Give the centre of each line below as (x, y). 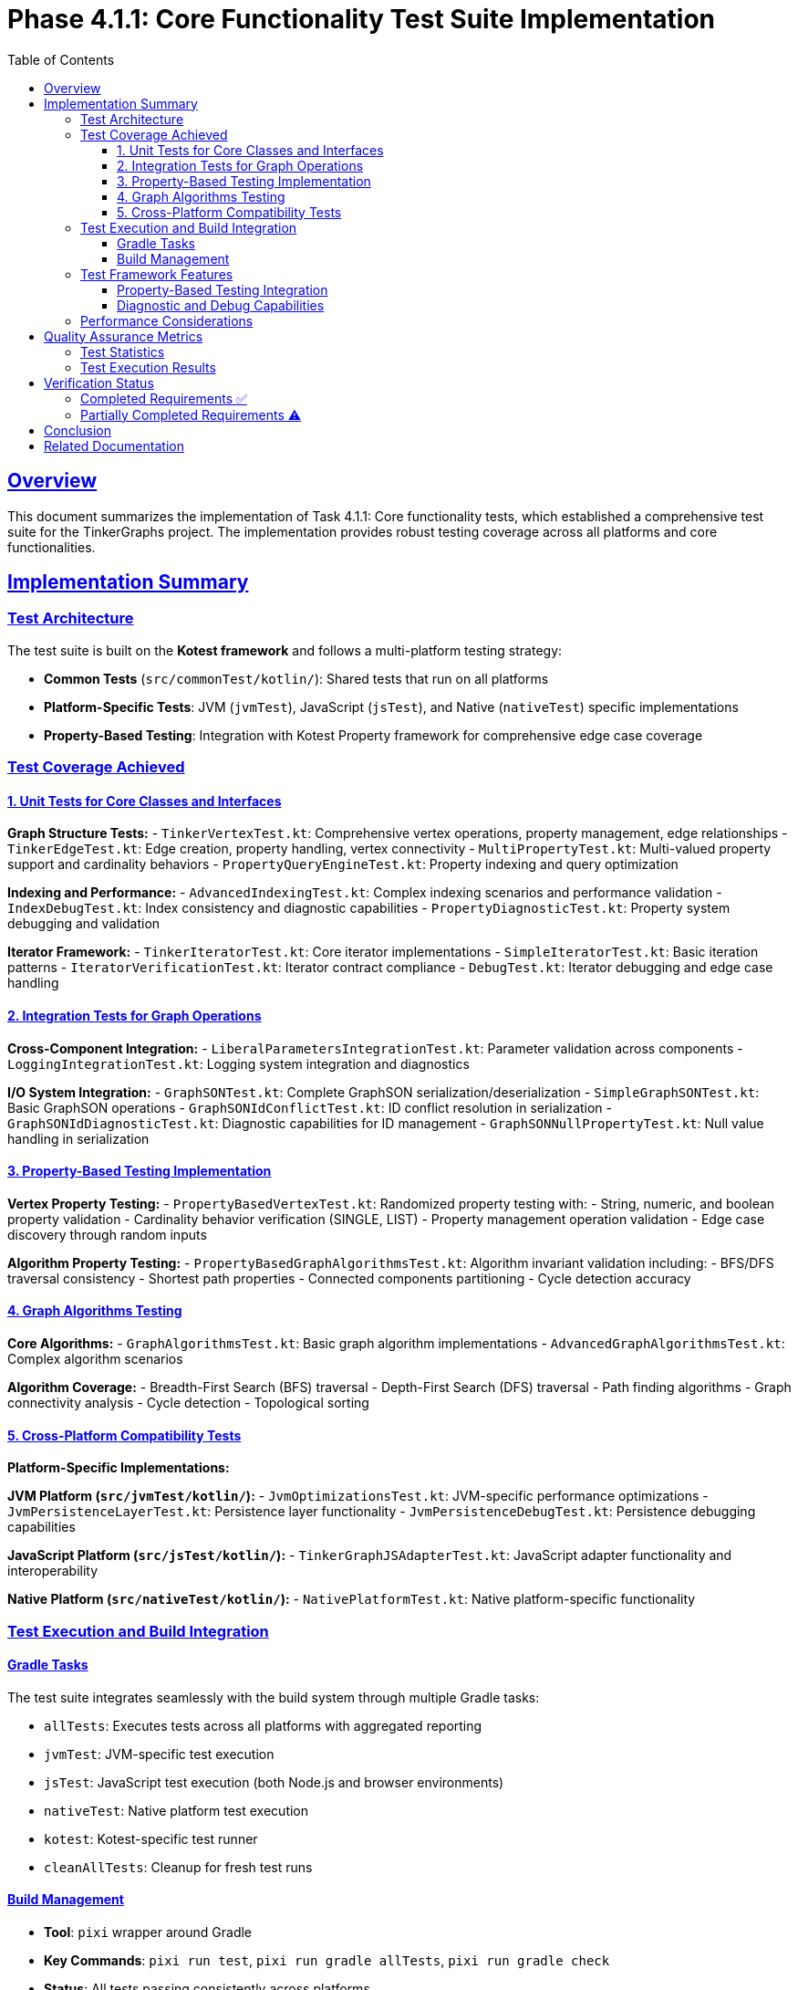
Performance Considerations (167, 320)
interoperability (53, 1571)
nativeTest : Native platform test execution (176, 1810)
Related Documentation (114, 445)
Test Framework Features (157, 274)
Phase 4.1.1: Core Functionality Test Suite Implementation (362, 19)
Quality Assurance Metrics (124, 336)
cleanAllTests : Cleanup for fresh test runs (178, 1867)
